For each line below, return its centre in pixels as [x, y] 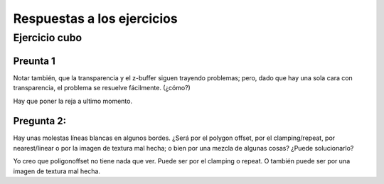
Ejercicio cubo [48, 38]
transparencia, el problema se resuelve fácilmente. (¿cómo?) [102, 88]
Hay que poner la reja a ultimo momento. [73, 101]
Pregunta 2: [40, 121]
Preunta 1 [34, 61]
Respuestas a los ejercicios [95, 18]
